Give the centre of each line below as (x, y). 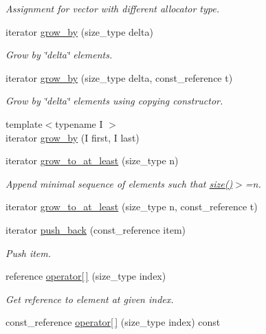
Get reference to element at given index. (90, 299)
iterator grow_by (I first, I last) (73, 137)
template (24, 123)
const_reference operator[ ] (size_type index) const (113, 322)
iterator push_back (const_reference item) (96, 229)
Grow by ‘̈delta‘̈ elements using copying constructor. (114, 101)
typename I (79, 123)
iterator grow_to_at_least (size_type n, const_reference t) (132, 207)
